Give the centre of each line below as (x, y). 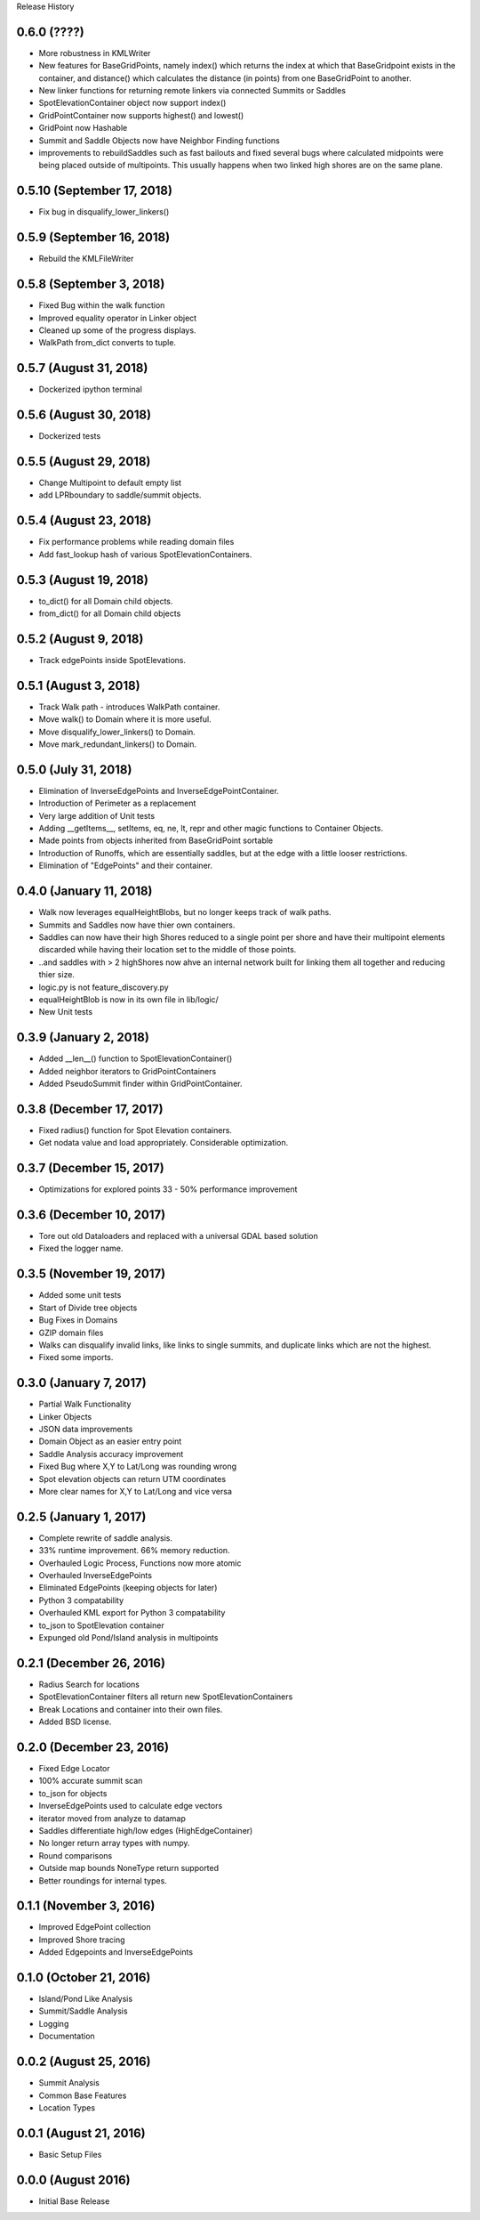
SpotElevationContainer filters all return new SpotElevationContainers (166, 1697)
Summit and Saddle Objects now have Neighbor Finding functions (159, 140)
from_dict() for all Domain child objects (110, 613)
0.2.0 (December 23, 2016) (92, 1747)
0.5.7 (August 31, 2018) (82, 368)
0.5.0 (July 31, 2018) (74, 770)
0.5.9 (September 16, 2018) (93, 237)
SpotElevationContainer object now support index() (132, 103)
